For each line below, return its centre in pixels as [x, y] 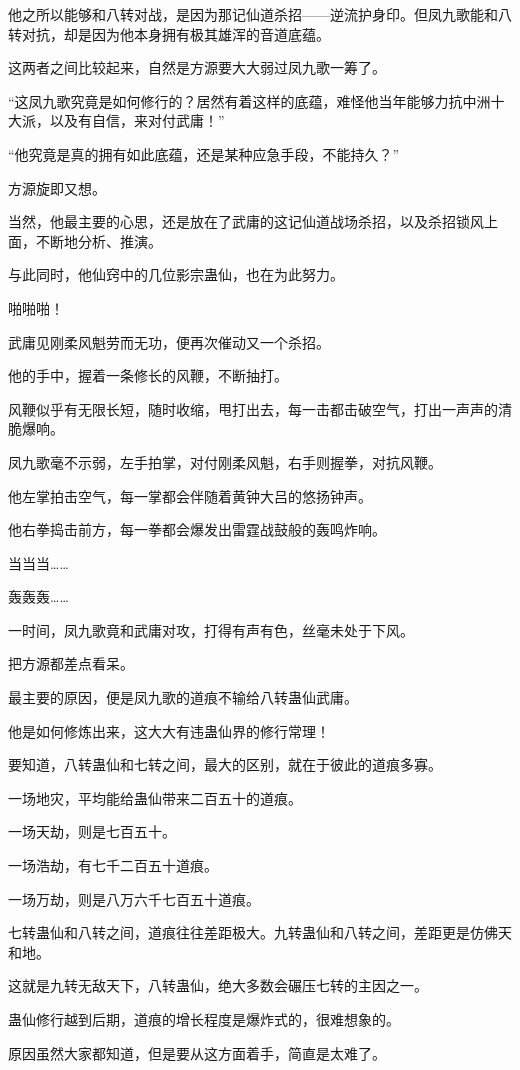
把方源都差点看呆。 [71, 663]
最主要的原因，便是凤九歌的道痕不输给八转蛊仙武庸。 [183, 697]
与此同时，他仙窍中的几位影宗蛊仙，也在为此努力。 [176, 274]
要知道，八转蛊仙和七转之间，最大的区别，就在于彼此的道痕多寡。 [225, 764]
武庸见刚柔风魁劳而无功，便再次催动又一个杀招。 [169, 341]
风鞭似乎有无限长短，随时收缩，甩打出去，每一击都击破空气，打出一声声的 [253, 408]
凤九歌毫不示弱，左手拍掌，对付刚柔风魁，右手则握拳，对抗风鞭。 [225, 461]
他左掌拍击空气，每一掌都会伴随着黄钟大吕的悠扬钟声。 [190, 495]
